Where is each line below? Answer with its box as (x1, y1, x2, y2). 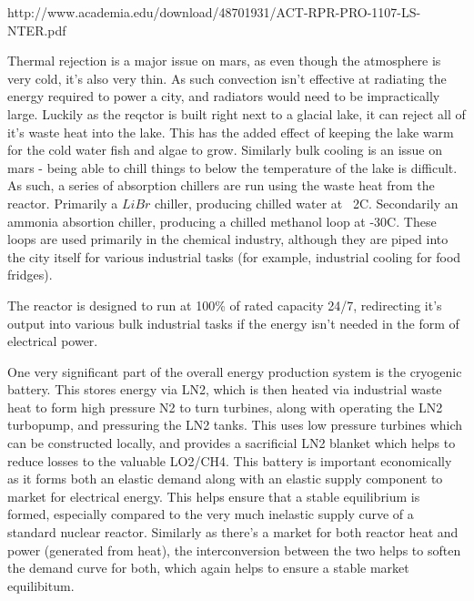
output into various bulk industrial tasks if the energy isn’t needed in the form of (7, 313, 459, 332)
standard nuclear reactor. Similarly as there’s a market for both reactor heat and (7, 523, 459, 542)
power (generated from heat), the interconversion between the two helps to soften (7, 540, 461, 559)
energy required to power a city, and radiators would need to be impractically (7, 87, 440, 106)
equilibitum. (7, 576, 75, 595)
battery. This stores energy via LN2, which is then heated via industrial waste (7, 380, 442, 399)
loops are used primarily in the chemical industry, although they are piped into (7, 229, 449, 249)
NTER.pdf (7, 20, 66, 39)
